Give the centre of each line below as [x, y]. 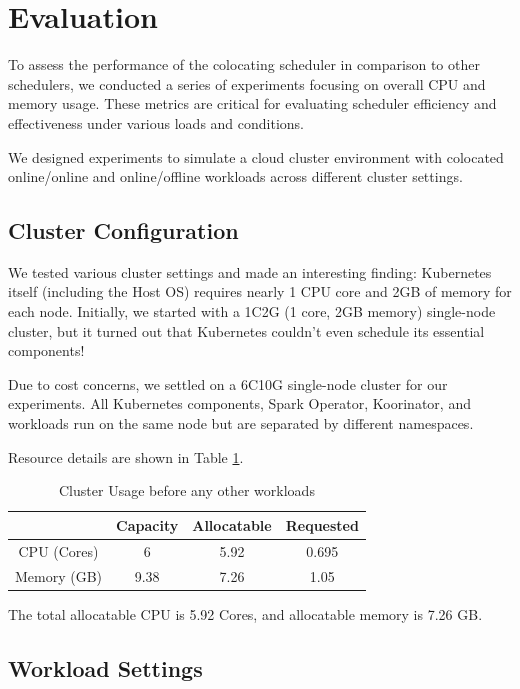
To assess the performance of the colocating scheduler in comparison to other [244, 64]
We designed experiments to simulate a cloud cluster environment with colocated [256, 156]
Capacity [147, 524]
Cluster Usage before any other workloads [187, 490]
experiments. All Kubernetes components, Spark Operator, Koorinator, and [239, 403]
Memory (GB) [59, 575]
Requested [322, 524]
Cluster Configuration [123, 230]
